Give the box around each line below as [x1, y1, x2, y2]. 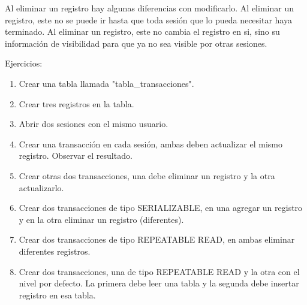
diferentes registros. [19, 244, 91, 257]
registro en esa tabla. [19, 288, 96, 301]
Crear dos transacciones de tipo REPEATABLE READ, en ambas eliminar [19, 233, 295, 246]
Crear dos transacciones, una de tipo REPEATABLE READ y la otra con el [19, 265, 300, 277]
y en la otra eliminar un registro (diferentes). [19, 213, 184, 225]
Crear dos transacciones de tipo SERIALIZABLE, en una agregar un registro [19, 201, 303, 214]
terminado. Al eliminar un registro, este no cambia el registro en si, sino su [5, 25, 280, 38]
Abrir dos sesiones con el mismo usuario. [19, 117, 168, 130]
